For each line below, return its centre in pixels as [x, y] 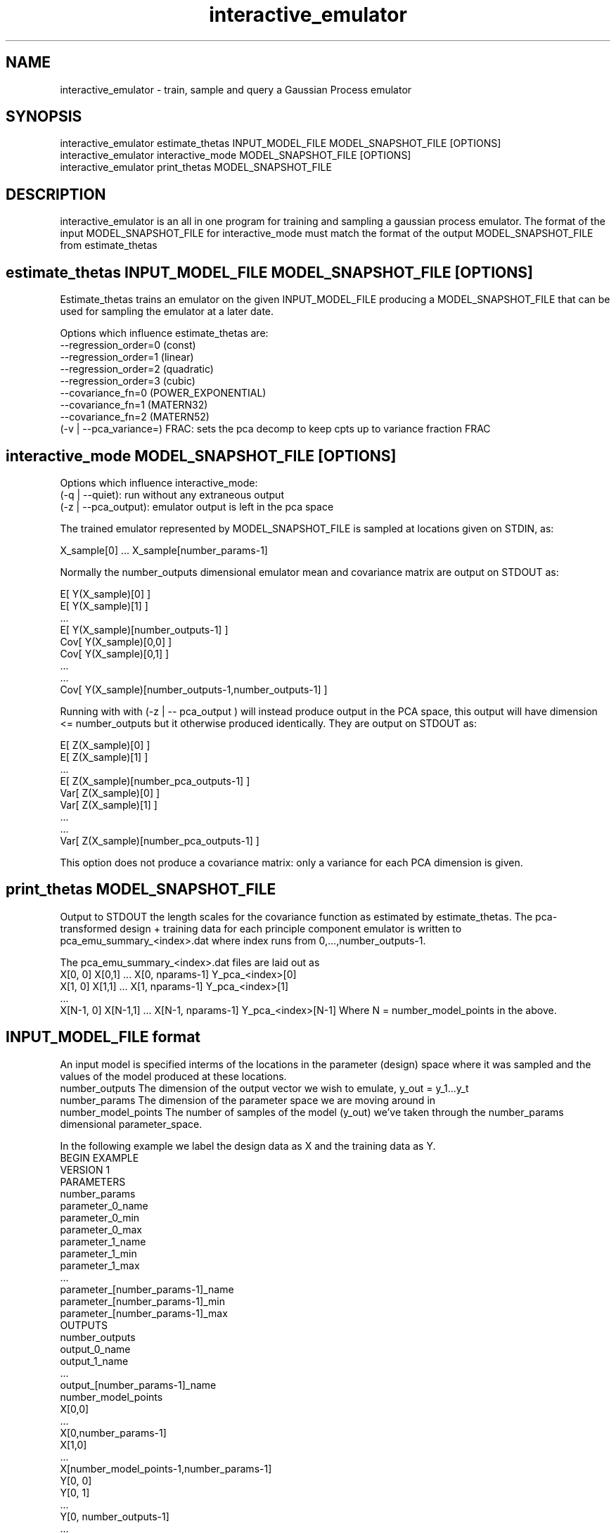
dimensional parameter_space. [131, 1124]
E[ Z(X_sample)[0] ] [105, 745]
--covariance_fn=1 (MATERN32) [134, 405]
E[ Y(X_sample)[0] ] [105, 594]
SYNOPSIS [44, 117]
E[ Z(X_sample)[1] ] [104, 757]
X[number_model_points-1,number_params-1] [166, 1468]
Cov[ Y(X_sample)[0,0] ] [116, 641]
